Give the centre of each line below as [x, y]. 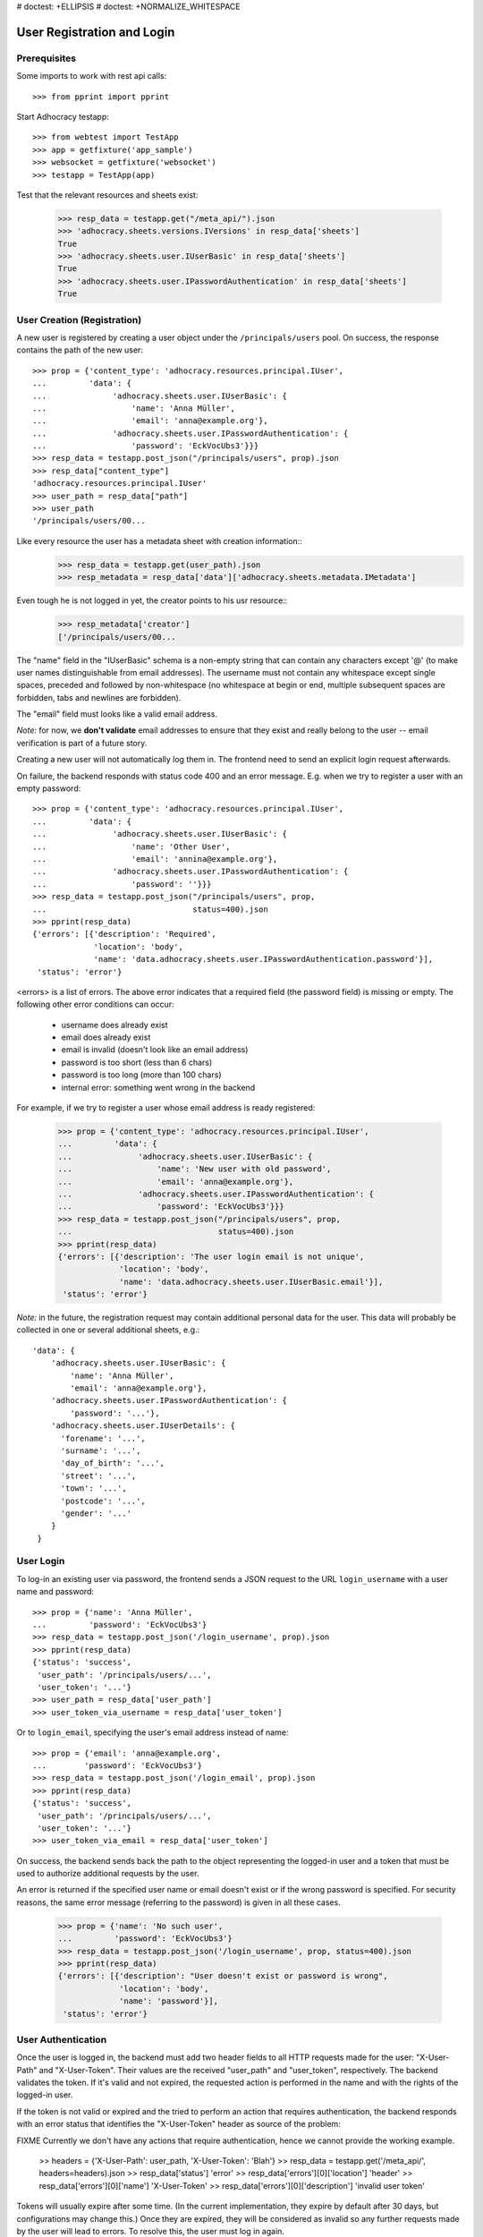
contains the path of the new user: [80, 350]
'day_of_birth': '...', [113, 1463]
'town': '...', [93, 1488]
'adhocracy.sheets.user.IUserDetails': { [143, 1426]
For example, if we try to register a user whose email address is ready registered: [166, 1108]
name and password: [55, 1592]
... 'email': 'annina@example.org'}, [155, 859]
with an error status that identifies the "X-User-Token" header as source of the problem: [179, 2124]
